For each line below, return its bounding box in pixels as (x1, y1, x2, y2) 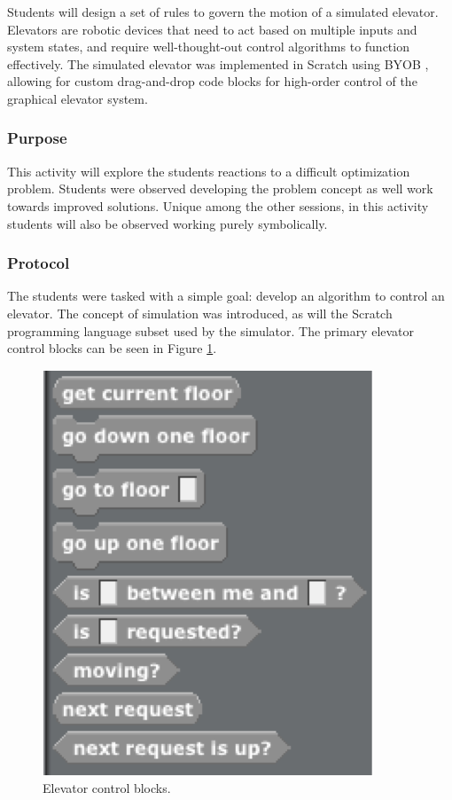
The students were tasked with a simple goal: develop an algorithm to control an (7, 286, 445, 305)
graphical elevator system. (7, 89, 148, 107)
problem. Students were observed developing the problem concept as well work (7, 179, 433, 198)
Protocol (7, 252, 70, 274)
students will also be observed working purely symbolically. (7, 214, 328, 232)
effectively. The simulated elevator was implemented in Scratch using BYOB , (7, 54, 429, 73)
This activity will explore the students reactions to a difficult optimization (7, 161, 410, 180)
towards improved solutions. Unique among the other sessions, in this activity (7, 196, 429, 215)
